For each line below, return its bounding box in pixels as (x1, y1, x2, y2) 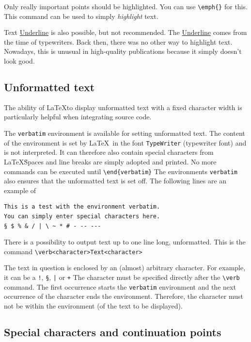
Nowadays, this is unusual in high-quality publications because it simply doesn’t (4, 46, 242, 56)
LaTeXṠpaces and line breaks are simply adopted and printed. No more (4, 156, 217, 166)
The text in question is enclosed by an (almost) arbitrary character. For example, (4, 262, 246, 273)
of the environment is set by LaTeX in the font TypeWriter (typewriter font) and (4, 137, 247, 147)
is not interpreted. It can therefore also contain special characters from (4, 147, 214, 157)
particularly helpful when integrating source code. (4, 112, 152, 122)
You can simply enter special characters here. (4, 212, 160, 220)
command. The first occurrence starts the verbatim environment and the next (4, 281, 236, 292)
